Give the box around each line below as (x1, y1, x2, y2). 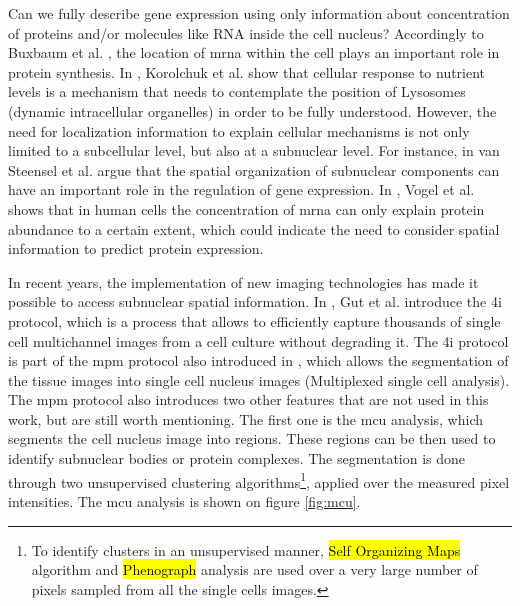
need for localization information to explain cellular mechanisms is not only (8, 120, 470, 141)
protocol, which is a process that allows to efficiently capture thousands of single (8, 310, 501, 331)
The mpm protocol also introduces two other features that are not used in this (8, 389, 489, 410)
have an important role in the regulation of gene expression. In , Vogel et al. (8, 179, 475, 200)
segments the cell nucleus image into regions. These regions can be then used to (8, 428, 496, 449)
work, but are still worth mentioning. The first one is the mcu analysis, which (8, 408, 483, 429)
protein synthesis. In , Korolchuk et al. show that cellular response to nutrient (8, 61, 486, 82)
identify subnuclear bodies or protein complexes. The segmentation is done (8, 448, 466, 469)
